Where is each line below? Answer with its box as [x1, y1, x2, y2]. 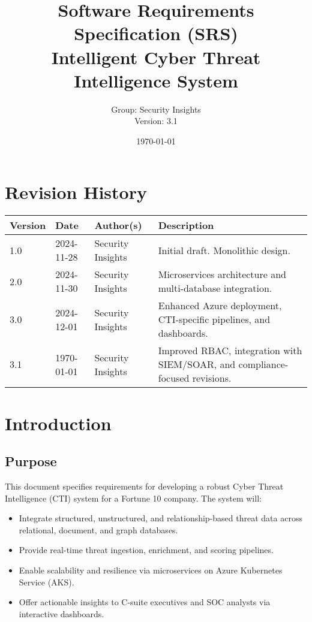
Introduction [5, 410, 112, 435]
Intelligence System [74, 68, 238, 92]
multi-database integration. [158, 281, 272, 295]
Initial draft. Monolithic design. [158, 243, 290, 257]
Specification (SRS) [74, 21, 238, 46]
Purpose [5, 452, 57, 470]
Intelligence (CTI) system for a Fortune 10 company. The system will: [5, 491, 262, 504]
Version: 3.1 [134, 114, 178, 127]
